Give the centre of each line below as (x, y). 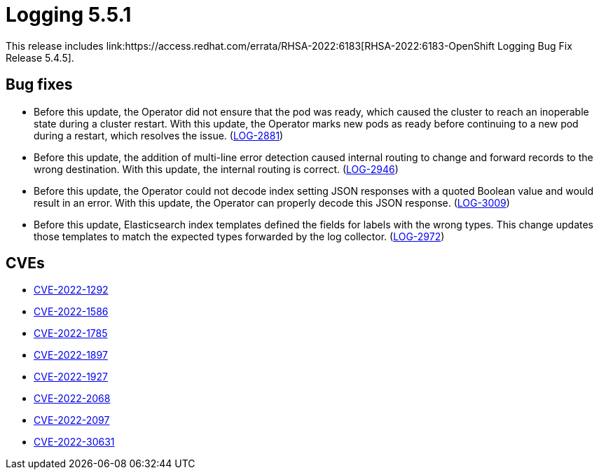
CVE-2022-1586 (71, 312)
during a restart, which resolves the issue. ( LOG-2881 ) (159, 135)
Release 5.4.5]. (40, 57)
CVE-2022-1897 (71, 355)
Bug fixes (39, 85)
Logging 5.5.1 (69, 15)
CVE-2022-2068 (72, 399)
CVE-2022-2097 (72, 420)
